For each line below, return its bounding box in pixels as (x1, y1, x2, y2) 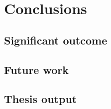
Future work (4, 61, 69, 77)
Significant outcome (4, 32, 108, 47)
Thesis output (4, 91, 77, 106)
